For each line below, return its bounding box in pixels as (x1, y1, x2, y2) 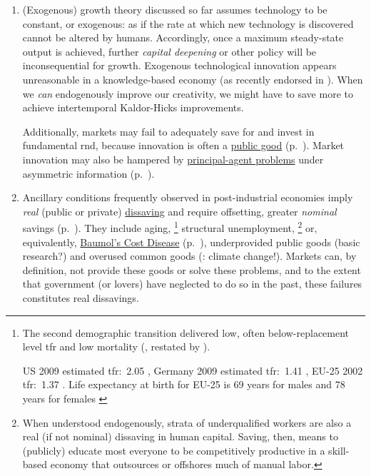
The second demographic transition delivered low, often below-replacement (22, 325, 350, 340)
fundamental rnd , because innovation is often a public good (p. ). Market (22, 138, 345, 153)
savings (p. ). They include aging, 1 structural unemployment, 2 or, (22, 218, 317, 235)
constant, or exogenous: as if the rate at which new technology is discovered (22, 16, 354, 31)
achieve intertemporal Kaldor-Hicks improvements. (22, 100, 244, 115)
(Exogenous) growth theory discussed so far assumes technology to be (22, 2, 327, 16)
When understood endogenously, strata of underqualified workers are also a (22, 415, 352, 430)
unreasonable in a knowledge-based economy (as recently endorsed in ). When (22, 71, 363, 86)
